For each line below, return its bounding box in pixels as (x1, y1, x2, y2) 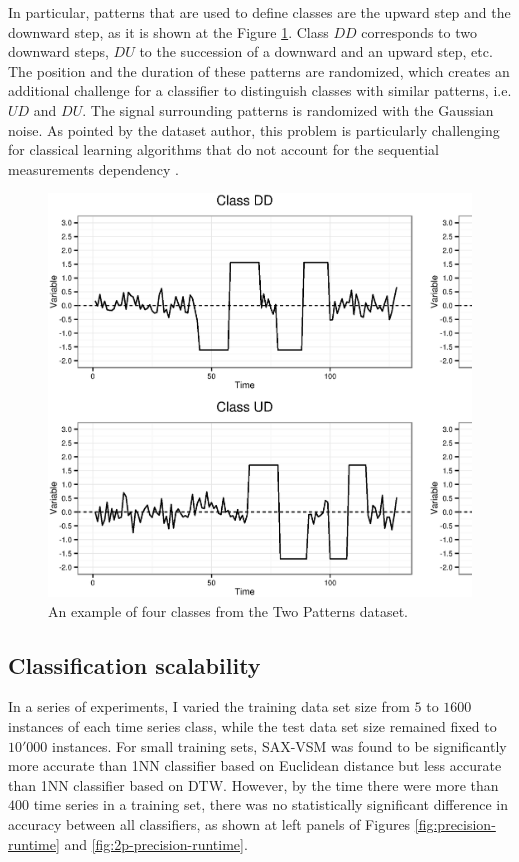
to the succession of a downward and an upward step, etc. (139, 41, 493, 62)
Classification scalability (8, 649, 261, 680)
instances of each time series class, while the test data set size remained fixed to (8, 716, 497, 737)
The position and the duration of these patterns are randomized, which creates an (8, 60, 510, 81)
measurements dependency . (8, 158, 179, 179)
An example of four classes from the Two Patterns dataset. (48, 600, 408, 621)
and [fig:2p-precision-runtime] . (64, 833, 248, 854)
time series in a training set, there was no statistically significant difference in (33, 794, 508, 815)
